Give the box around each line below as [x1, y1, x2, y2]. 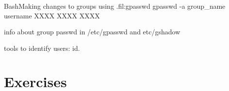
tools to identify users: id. [4, 43, 80, 53]
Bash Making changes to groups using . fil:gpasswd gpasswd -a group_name [4, 1, 226, 11]
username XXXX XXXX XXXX [4, 10, 100, 20]
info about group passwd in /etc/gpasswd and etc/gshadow [4, 27, 180, 37]
